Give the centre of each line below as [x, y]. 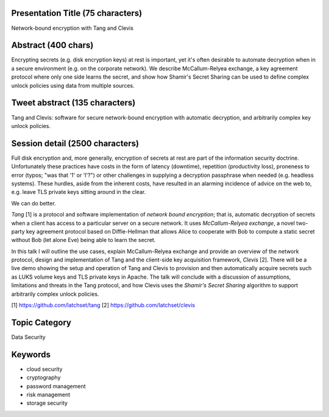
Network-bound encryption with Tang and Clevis [73, 28]
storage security [47, 403]
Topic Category [41, 322]
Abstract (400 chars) [52, 45]
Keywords [31, 355]
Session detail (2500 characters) [75, 143]
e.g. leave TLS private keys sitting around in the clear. [79, 192]
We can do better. [34, 203]
